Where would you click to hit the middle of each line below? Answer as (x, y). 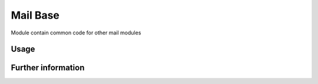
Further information (48, 68)
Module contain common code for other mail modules (76, 33)
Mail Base (35, 15)
